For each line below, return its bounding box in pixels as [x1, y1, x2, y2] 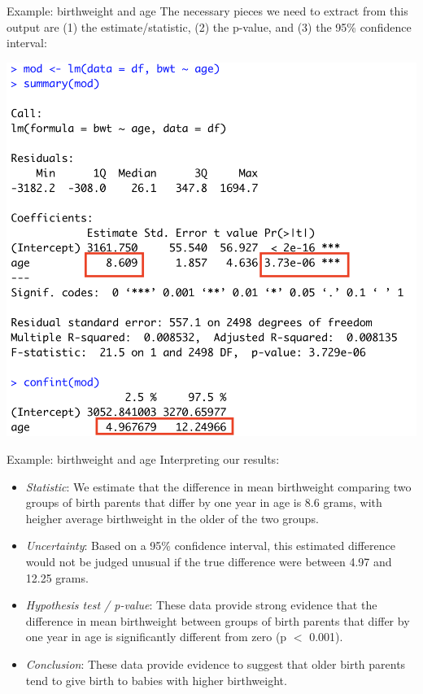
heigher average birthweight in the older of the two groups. [25, 509, 319, 526]
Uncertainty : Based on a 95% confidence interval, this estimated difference [25, 537, 395, 554]
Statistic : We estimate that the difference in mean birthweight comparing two [25, 478, 412, 495]
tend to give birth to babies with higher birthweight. [25, 671, 287, 688]
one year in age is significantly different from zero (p [25, 628, 287, 645]
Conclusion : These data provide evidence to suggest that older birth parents [25, 655, 406, 672]
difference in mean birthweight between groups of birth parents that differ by [25, 612, 410, 629]
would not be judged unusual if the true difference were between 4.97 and [25, 553, 392, 570]
